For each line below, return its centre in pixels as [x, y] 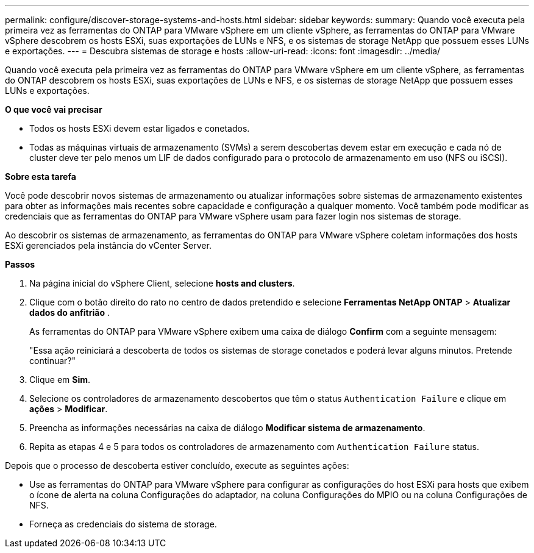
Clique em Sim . [60, 380]
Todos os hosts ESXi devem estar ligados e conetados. [140, 128]
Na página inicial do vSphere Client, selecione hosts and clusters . [162, 283]
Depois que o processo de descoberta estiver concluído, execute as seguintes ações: [177, 466]
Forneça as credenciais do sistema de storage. [123, 524]
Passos [20, 264]
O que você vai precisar [54, 109]
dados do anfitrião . [69, 312]
